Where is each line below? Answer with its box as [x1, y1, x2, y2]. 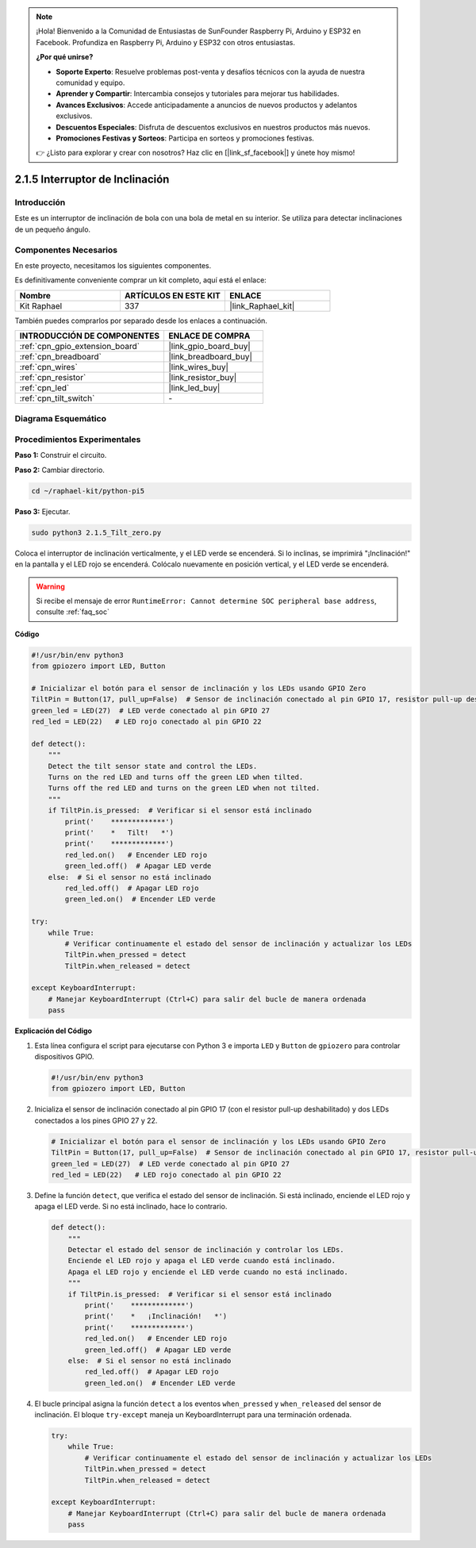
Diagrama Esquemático [14, 413, 107, 424]
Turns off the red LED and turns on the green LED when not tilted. [48, 784, 321, 793]
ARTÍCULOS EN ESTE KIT [124, 290, 221, 301]
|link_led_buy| [167, 382, 221, 394]
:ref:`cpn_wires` [19, 362, 79, 373]
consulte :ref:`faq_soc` [36, 607, 110, 617]
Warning [36, 582, 65, 591]
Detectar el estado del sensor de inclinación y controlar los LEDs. [67, 1246, 344, 1254]
